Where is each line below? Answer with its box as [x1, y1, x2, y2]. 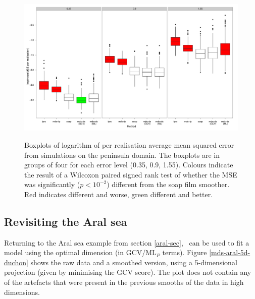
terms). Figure [162, 247, 207, 258]
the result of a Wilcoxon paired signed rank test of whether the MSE [24, 169, 237, 180]
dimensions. [4, 286, 40, 297]
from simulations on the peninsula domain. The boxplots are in [24, 149, 220, 160]
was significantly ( [24, 179, 80, 190]
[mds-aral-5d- [209, 247, 250, 258]
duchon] [4, 257, 28, 267]
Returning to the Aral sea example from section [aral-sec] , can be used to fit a [4, 237, 249, 248]
